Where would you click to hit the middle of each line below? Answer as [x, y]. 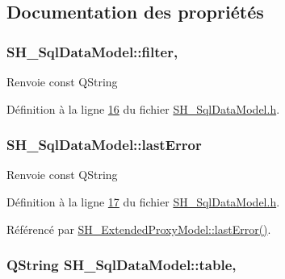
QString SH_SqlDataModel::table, [122, 265]
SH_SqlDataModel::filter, [92, 51]
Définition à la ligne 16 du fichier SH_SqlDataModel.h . [143, 108]
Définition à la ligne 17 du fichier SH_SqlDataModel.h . [143, 202]
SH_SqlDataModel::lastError [104, 145]
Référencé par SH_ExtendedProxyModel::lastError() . [139, 229]
